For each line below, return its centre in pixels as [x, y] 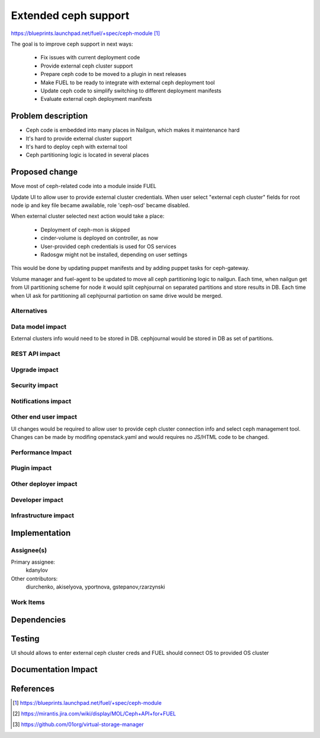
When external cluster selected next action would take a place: [88, 216]
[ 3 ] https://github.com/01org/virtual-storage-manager [78, 724]
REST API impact [36, 354]
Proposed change [44, 172]
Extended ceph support [70, 15]
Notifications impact [41, 401]
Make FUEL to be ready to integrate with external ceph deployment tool [128, 82]
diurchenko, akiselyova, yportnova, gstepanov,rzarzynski [95, 587]
